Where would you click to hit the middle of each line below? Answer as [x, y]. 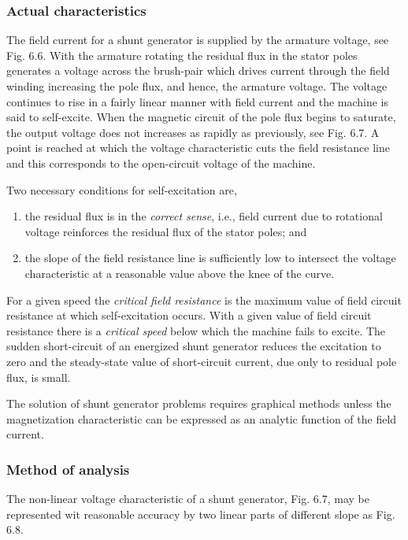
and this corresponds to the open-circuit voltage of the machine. [161, 163]
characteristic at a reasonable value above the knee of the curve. [180, 273]
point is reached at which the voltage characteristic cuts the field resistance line [198, 148]
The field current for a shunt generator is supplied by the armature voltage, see [198, 40]
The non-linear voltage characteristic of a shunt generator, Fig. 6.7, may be [188, 499]
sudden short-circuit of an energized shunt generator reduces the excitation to [194, 346]
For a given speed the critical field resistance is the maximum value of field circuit [204, 300]
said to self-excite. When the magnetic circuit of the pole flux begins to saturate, [201, 117]
